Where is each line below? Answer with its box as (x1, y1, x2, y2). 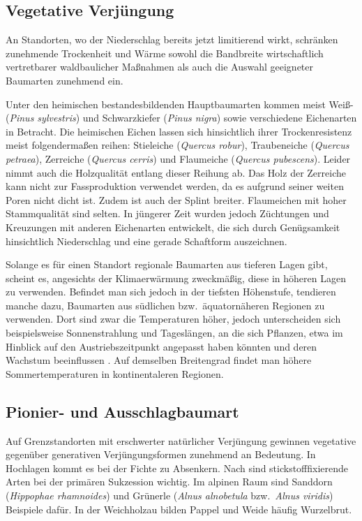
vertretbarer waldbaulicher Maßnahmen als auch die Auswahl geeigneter (6, 59, 313, 74)
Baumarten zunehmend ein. (6, 73, 123, 87)
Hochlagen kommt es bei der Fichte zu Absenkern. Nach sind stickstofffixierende (6, 460, 349, 475)
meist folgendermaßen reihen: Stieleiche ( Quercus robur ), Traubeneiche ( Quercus (6, 138, 349, 152)
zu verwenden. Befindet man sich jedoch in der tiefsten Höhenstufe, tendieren (6, 284, 336, 299)
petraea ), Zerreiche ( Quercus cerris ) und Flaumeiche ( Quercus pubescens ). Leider (6, 151, 351, 166)
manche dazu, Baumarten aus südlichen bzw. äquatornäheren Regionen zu (6, 298, 325, 312)
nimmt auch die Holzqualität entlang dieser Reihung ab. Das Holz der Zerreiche (6, 165, 346, 179)
